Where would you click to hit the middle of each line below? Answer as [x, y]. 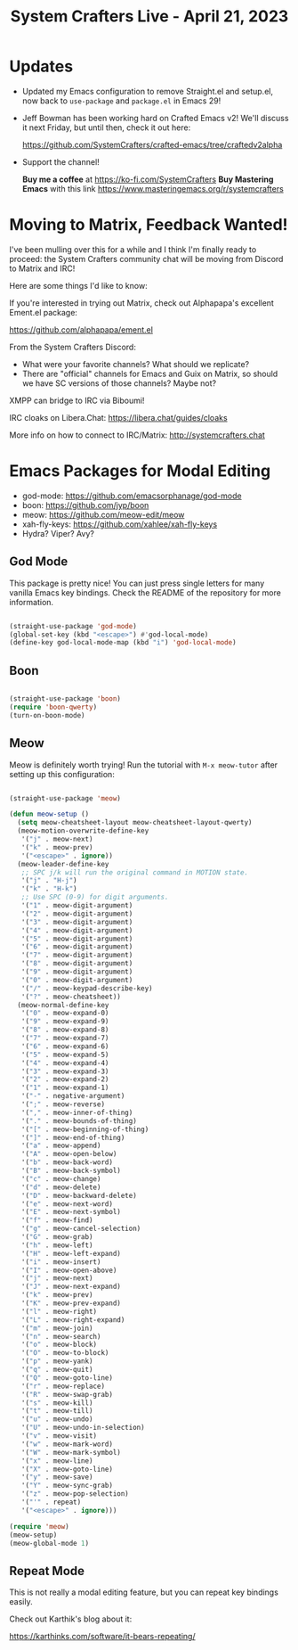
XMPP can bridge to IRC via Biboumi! [77, 400]
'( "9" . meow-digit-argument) [77, 972]
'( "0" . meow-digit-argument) [77, 980]
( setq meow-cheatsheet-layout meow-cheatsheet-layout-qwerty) [135, 823]
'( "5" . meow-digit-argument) [77, 939]
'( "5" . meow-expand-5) [65, 1055]
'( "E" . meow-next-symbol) [71, 1212]
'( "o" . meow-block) [59, 1345]
